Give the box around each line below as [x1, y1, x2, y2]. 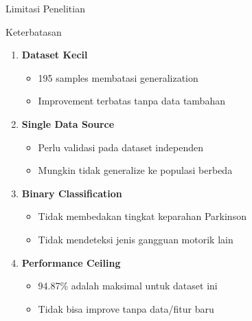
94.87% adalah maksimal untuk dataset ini [38, 278, 218, 293]
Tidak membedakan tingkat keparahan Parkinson [38, 209, 247, 223]
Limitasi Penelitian [5, 1, 85, 15]
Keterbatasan [5, 24, 62, 38]
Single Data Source [21, 116, 115, 131]
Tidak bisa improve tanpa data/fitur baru [38, 301, 214, 316]
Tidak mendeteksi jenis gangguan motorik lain [38, 232, 233, 246]
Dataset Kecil [21, 47, 88, 62]
